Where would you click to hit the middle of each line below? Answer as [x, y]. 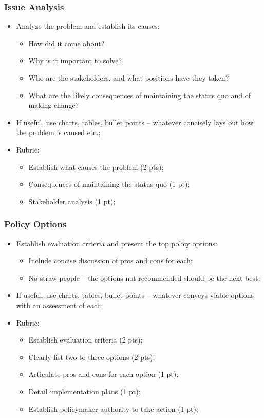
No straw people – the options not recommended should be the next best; [144, 278]
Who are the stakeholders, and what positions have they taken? [129, 78]
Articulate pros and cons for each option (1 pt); [103, 374]
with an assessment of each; [60, 305]
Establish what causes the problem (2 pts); [96, 167]
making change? [54, 105]
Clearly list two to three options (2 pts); [92, 357]
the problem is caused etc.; [58, 132]
